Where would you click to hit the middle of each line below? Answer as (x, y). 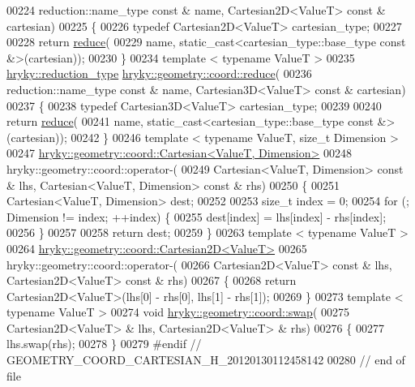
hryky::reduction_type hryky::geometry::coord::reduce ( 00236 (159, 73)
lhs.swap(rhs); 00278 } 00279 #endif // (104, 344)
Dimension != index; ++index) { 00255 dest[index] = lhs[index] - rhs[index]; (197, 216)
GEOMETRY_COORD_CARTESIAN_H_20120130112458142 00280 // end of (206, 360)
